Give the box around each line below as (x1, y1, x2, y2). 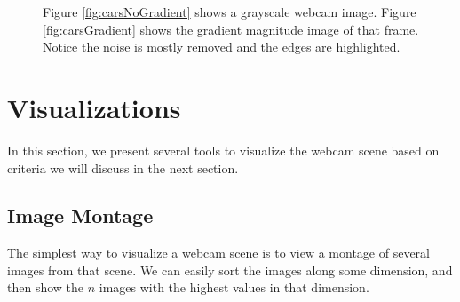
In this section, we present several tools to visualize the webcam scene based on (7, 140, 440, 159)
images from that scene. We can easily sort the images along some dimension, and (7, 260, 453, 279)
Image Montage (7, 202, 154, 229)
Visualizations (7, 89, 181, 125)
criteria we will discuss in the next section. (7, 158, 239, 177)
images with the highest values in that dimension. (99, 278, 369, 297)
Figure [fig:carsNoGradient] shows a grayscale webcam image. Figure (43, 3, 416, 20)
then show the (7, 278, 84, 297)
